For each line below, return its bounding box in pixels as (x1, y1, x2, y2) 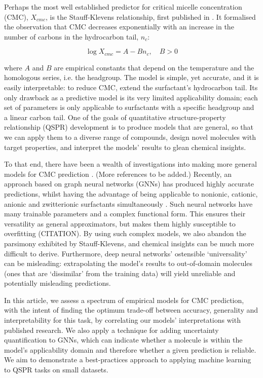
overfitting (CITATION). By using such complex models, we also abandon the (4, 228, 246, 239)
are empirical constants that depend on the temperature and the (54, 62, 254, 72)
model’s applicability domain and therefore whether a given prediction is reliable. (4, 344, 256, 355)
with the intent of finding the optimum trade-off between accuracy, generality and (4, 305, 258, 315)
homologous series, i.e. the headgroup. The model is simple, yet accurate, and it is (4, 72, 259, 83)
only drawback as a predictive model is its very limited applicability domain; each (4, 92, 258, 102)
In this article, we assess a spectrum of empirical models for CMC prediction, (4, 294, 244, 305)
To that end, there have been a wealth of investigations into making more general (4, 159, 257, 169)
